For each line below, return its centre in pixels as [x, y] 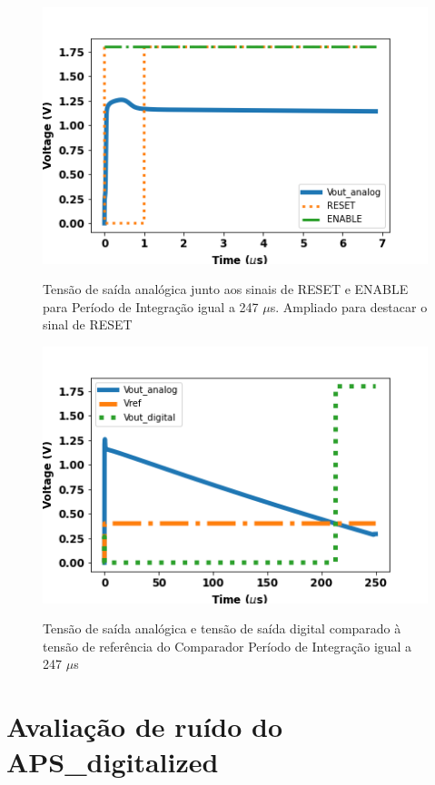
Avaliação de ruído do [145, 726]
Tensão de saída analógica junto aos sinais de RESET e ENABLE [226, 289]
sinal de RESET [88, 324]
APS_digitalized [113, 762]
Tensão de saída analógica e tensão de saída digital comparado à [222, 628]
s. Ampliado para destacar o [349, 306]
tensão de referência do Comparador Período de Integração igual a [227, 646]
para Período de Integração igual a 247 [151, 306]
